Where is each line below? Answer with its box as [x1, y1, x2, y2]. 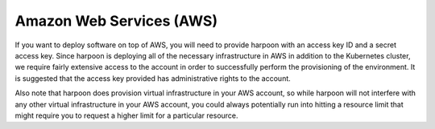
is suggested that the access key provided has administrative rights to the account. [14, 73, 292, 83]
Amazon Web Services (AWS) [14, 12, 217, 30]
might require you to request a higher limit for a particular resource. [14, 111, 238, 120]
